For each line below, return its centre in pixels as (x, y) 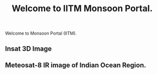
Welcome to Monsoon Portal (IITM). (41, 33)
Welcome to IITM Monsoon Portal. (82, 9)
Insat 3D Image (29, 48)
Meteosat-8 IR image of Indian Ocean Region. (76, 65)
